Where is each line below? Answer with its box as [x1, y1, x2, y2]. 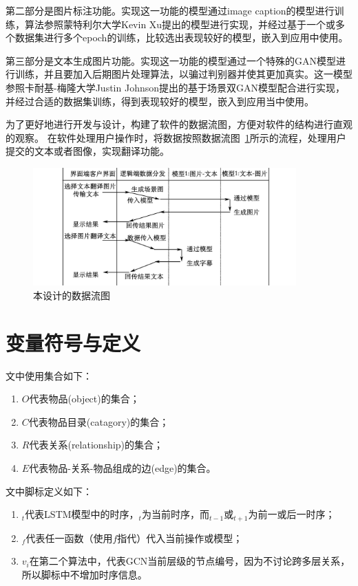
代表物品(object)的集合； [29, 391, 140, 406]
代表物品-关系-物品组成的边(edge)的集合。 [29, 461, 216, 475]
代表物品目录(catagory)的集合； [28, 414, 169, 428]
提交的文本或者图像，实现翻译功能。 [6, 144, 169, 158]
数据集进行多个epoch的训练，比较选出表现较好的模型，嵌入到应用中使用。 [14, 30, 348, 45]
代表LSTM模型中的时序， [25, 507, 139, 521]
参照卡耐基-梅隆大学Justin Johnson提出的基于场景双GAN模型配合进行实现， [6, 80, 345, 94]
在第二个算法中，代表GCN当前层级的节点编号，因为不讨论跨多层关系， [29, 554, 350, 568]
